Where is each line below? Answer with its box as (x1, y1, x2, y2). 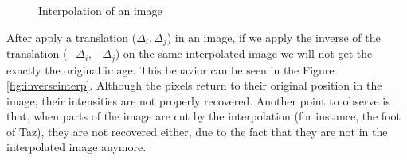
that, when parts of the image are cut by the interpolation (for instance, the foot (6, 108, 401, 124)
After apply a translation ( (6, 29, 137, 45)
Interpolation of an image (38, 2, 162, 18)
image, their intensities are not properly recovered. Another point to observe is (6, 92, 390, 109)
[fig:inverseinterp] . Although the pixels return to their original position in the (6, 77, 382, 93)
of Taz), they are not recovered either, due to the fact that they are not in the (6, 123, 388, 139)
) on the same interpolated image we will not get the (115, 45, 373, 62)
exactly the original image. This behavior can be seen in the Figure (6, 61, 335, 78)
